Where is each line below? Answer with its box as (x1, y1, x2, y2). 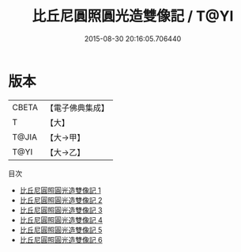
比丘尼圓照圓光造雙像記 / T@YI (32, 7, 234, 25)
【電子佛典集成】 (45, 102, 109, 113)
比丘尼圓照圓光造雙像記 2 (19, 195, 103, 204)
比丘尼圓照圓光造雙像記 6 (19, 235, 103, 244)
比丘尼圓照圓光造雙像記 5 (19, 225, 103, 235)
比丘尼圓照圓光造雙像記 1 (19, 185, 101, 195)
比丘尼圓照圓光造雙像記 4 (19, 215, 103, 224)
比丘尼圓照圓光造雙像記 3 (19, 205, 103, 215)
